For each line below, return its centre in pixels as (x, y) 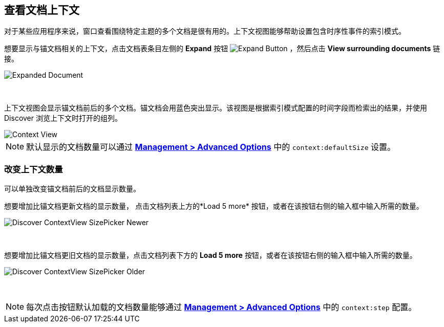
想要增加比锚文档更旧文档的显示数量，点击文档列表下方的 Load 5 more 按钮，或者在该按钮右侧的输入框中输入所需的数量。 (210, 255)
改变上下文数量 (34, 169)
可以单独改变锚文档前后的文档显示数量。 (72, 189)
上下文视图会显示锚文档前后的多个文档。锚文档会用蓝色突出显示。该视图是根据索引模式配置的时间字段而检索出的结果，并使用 (216, 108)
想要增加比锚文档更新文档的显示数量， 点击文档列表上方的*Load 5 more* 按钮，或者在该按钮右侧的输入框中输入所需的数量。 (214, 206)
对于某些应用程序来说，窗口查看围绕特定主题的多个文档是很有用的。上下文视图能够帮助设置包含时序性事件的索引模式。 (205, 31)
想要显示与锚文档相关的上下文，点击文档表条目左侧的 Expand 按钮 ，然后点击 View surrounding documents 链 (222, 49)
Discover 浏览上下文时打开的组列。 (63, 118)
